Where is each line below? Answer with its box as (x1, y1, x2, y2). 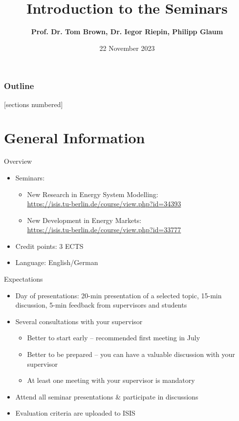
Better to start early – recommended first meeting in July (27, 332, 200, 343)
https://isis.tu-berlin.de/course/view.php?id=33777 (27, 224, 181, 235)
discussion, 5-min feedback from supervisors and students (15, 300, 187, 310)
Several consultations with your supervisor (15, 316, 143, 326)
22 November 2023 (99, 43, 155, 53)
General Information (4, 128, 145, 148)
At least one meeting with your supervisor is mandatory (27, 375, 195, 385)
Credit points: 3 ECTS (15, 241, 84, 251)
